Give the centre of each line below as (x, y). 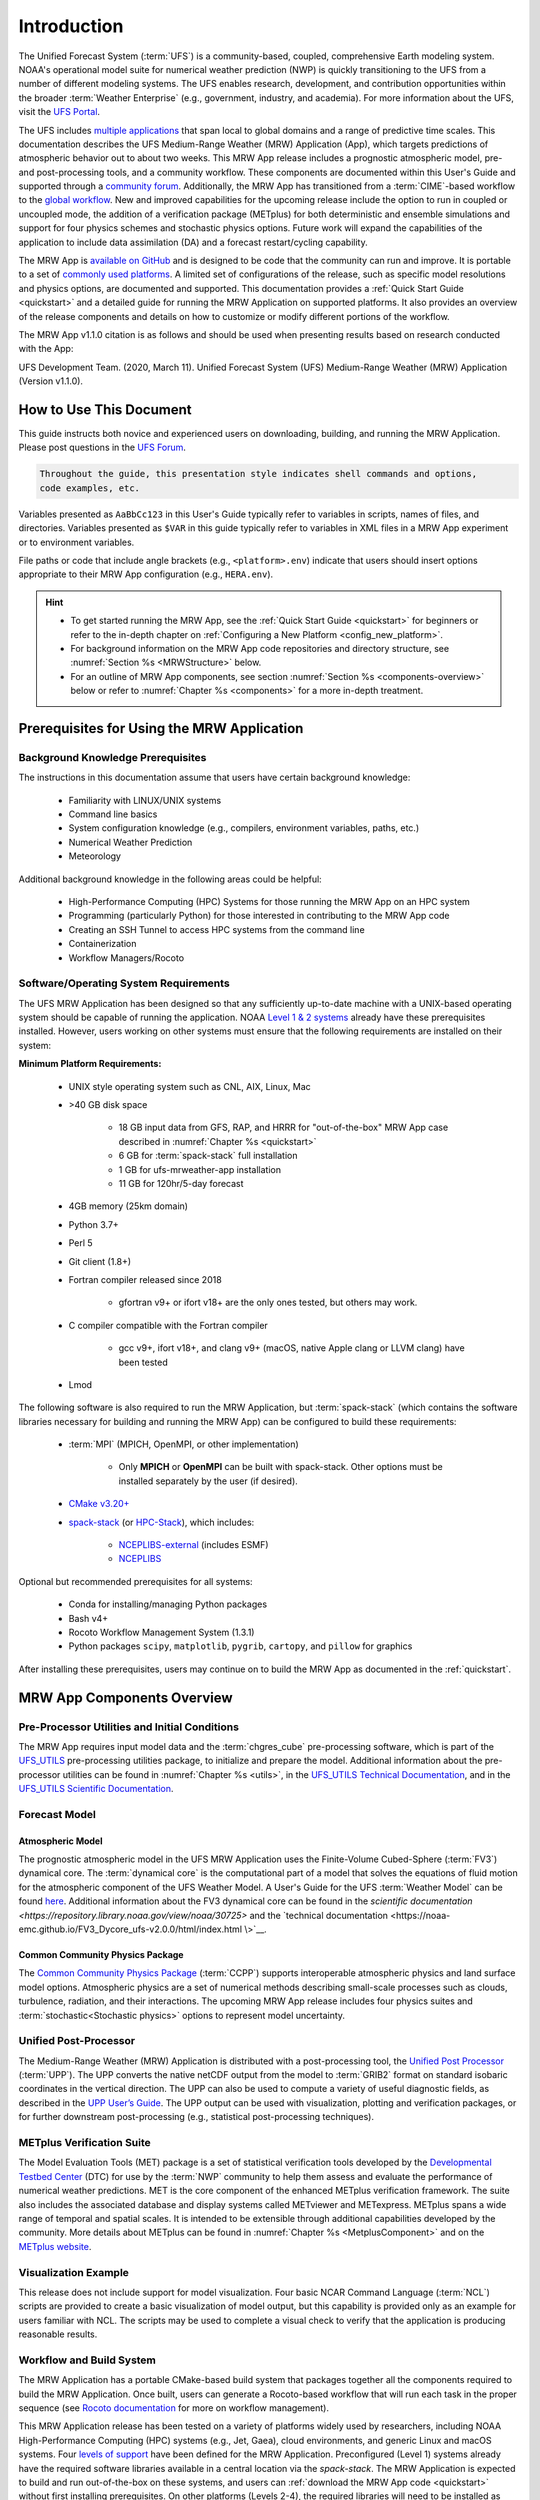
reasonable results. (58, 2334)
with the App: (46, 349)
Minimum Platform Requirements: (90, 1064)
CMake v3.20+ (99, 1504)
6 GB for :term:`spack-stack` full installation (208, 1156)
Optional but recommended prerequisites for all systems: (136, 1581)
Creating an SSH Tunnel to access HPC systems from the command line (216, 929)
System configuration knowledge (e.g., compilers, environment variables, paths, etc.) (244, 828)
